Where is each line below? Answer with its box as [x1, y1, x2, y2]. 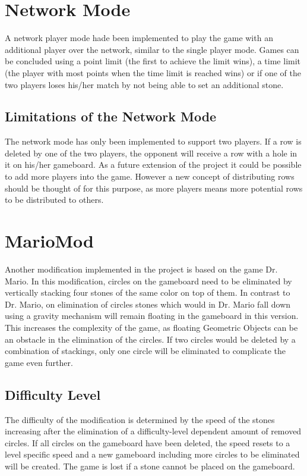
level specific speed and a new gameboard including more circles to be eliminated [5, 448, 300, 461]
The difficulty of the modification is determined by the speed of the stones [5, 413, 275, 425]
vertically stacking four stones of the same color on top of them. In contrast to [5, 286, 290, 299]
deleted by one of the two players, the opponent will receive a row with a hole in [5, 146, 297, 159]
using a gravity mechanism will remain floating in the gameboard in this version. [5, 309, 299, 322]
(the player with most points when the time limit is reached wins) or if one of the [5, 66, 301, 79]
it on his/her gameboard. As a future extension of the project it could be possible [5, 158, 302, 171]
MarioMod [5, 228, 94, 253]
